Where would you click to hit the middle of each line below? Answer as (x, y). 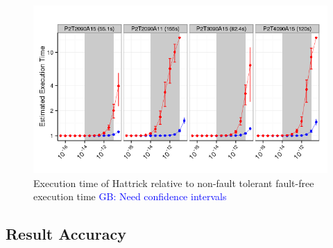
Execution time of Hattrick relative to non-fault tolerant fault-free (174, 183)
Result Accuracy (66, 234)
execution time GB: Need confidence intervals (130, 196)
